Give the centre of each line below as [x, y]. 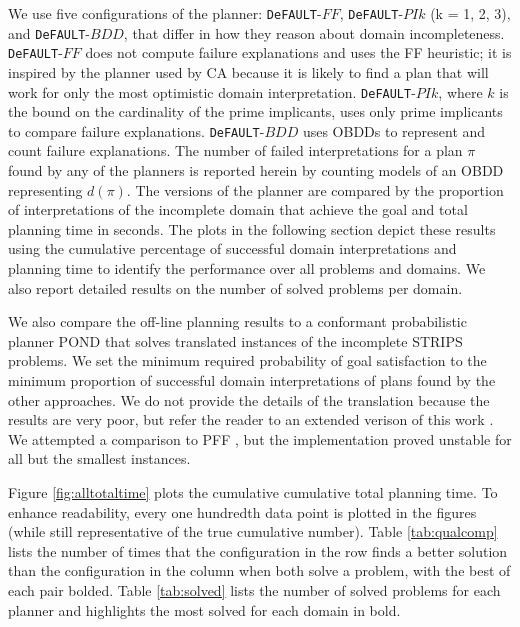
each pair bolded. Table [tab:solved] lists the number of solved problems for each [254, 589]
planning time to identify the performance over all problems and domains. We [247, 268]
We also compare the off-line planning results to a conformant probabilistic [237, 321]
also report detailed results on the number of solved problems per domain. [235, 287]
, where [460, 91]
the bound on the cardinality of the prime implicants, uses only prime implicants [255, 111]
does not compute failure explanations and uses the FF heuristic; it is [298, 52]
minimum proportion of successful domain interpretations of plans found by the [252, 380]
